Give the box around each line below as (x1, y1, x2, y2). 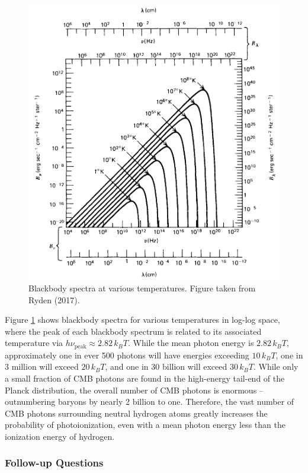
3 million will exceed (5, 360, 79, 373)
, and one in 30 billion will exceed (105, 360, 227, 373)
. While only (253, 360, 299, 373)
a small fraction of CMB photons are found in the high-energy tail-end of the (5, 372, 285, 384)
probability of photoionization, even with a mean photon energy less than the (5, 418, 285, 431)
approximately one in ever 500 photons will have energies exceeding (5, 348, 249, 361)
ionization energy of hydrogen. (5, 430, 115, 442)
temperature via (5, 337, 63, 349)
